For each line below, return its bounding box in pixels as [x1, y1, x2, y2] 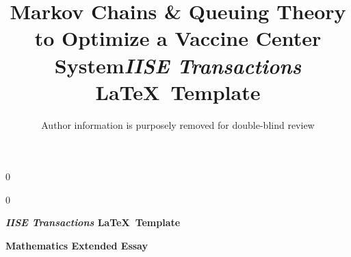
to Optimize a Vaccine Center [34, 24, 322, 52]
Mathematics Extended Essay [5, 238, 148, 253]
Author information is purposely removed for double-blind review [41, 117, 315, 132]
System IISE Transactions [54, 51, 302, 79]
